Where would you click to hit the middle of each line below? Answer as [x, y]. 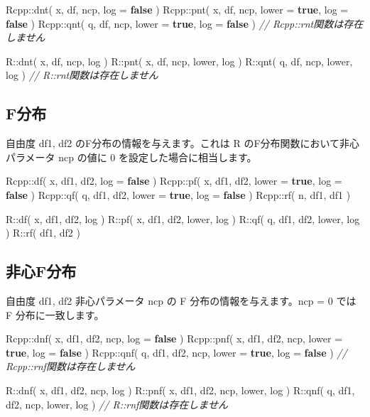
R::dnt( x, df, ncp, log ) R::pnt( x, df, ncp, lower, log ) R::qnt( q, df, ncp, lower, [179, 61]
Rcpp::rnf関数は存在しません [71, 366]
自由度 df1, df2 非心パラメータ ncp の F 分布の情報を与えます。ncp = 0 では [181, 300]
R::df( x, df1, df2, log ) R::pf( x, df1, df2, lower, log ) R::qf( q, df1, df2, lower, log [183, 218]
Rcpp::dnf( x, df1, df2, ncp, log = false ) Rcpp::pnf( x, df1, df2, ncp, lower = [174, 339]
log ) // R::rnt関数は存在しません [82, 75]
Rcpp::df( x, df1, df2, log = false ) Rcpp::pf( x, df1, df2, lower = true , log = [174, 181]
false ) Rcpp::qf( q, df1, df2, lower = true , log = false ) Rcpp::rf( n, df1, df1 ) [178, 194]
